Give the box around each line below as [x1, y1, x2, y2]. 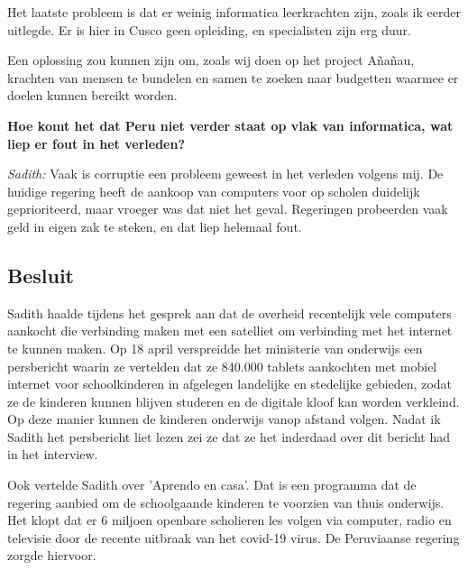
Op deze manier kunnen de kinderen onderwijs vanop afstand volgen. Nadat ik [7, 409, 441, 428]
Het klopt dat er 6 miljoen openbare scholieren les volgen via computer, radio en [7, 510, 452, 529]
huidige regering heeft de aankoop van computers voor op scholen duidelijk [7, 181, 420, 200]
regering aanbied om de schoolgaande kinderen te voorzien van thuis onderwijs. [7, 492, 445, 511]
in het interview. [7, 445, 98, 464]
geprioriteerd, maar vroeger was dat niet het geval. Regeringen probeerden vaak [7, 199, 448, 218]
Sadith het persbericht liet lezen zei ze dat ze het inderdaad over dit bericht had [7, 427, 451, 446]
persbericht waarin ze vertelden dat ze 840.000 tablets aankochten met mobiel [7, 356, 437, 375]
